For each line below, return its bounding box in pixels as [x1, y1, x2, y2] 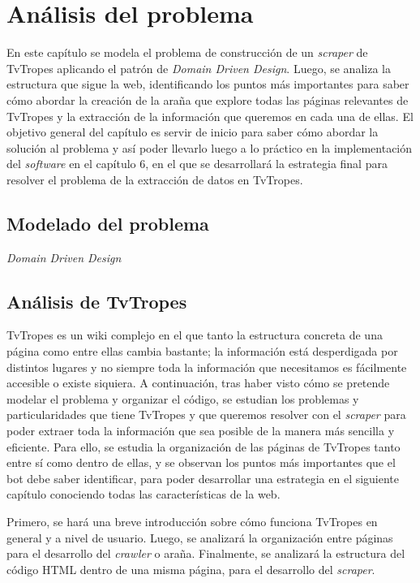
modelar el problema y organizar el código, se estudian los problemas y [6, 390, 359, 407]
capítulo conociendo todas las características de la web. [6, 486, 281, 503]
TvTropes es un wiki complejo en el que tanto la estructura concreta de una [6, 326, 383, 343]
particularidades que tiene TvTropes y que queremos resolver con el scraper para [6, 406, 406, 423]
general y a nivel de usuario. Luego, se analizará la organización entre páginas [6, 529, 393, 546]
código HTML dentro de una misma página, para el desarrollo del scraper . [6, 560, 375, 577]
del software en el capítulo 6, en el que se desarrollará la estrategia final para [6, 155, 388, 172]
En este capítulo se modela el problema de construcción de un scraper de [6, 44, 368, 61]
